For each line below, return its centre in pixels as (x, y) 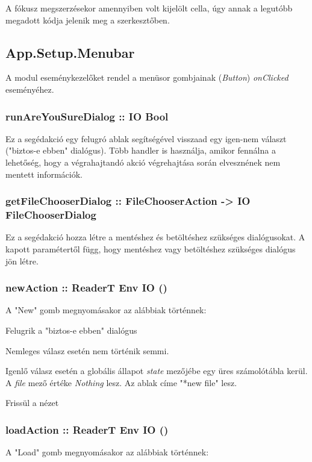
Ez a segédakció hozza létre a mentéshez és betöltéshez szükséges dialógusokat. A (155, 237)
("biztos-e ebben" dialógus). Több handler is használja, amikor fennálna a (141, 150)
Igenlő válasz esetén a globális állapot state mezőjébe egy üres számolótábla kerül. (157, 371)
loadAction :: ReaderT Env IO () (87, 429)
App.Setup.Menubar (70, 52)
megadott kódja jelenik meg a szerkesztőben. (88, 20)
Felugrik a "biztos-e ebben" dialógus (71, 330)
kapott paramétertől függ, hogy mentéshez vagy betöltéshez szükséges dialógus (151, 248)
